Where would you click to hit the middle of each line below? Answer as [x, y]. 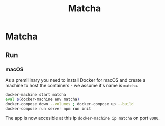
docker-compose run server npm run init [48, 109]
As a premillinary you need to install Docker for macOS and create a [75, 80]
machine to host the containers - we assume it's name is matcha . [72, 85]
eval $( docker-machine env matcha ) [43, 99]
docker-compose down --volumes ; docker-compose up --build [70, 104]
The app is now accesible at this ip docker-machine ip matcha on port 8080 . [82, 118]
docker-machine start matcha [36, 95]
